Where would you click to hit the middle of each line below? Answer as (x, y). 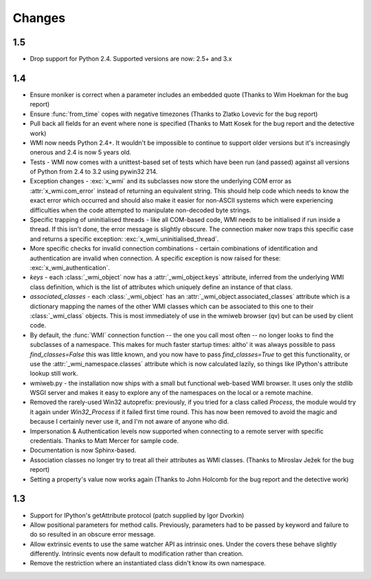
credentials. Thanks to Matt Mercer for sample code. (104, 441)
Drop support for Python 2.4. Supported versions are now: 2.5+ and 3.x (131, 59)
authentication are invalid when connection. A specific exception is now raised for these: (155, 258)
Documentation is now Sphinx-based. (83, 451)
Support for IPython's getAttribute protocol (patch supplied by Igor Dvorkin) (137, 515)
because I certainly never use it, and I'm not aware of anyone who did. (130, 422)
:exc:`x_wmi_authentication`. (70, 268)
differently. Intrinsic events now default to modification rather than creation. (137, 554)
